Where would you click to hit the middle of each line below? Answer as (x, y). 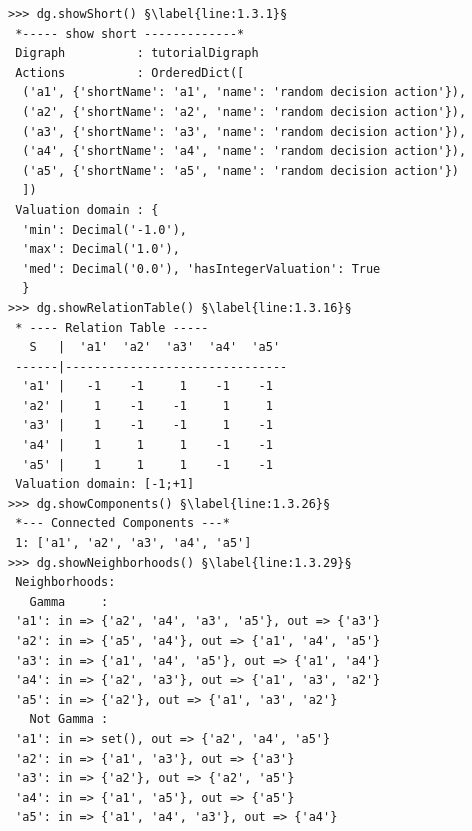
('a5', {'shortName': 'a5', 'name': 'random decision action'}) (241, 170)
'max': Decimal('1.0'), (101, 249)
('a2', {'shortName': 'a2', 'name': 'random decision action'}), (244, 111)
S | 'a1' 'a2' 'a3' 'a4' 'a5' (155, 347)
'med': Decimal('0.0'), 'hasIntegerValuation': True (201, 268)
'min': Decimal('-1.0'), (104, 229)
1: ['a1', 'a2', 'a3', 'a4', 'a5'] (133, 543)
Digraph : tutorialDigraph (137, 53)
